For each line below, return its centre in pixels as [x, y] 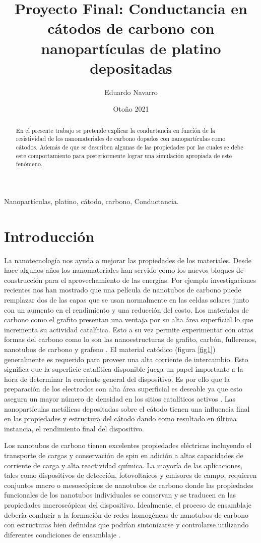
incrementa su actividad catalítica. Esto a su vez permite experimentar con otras [129, 329]
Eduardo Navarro [131, 92]
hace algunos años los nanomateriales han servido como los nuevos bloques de [124, 270]
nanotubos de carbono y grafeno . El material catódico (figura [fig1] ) [110, 349]
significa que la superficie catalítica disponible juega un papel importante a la [124, 369]
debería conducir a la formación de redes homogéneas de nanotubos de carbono [126, 514]
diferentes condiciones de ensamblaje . [62, 534]
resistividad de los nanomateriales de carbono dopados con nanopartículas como [121, 139]
